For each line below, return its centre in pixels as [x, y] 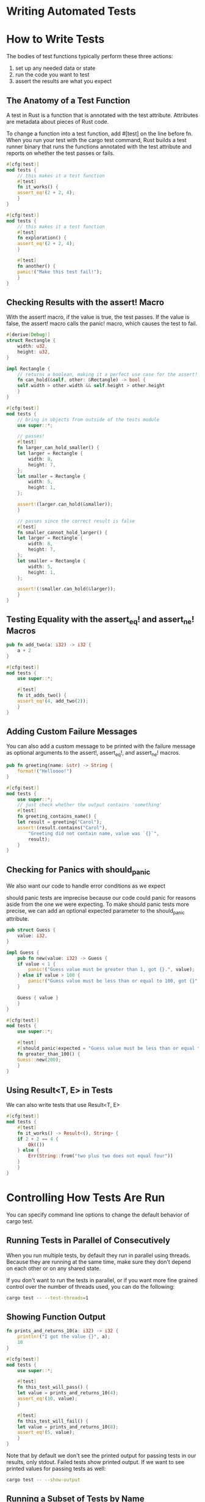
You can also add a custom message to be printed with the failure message [101, 746]
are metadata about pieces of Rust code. [57, 121]
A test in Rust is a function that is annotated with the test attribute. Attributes [102, 115]
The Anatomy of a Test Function [68, 100]
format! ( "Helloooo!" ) [45, 771]
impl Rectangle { [28, 369]
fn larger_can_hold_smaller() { [58, 448]
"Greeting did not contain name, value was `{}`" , [94, 833]
